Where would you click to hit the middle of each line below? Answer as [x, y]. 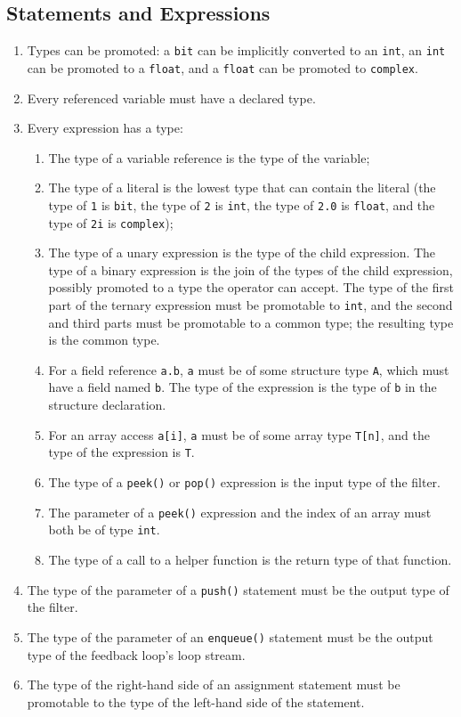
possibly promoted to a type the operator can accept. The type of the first [251, 287]
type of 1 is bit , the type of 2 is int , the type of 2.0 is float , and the [242, 204]
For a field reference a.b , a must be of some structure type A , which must [249, 369]
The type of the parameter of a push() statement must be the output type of [238, 589]
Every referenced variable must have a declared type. [171, 98]
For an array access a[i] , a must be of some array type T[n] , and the [239, 434]
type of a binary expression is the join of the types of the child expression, [251, 269]
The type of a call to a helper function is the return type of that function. [250, 560]
